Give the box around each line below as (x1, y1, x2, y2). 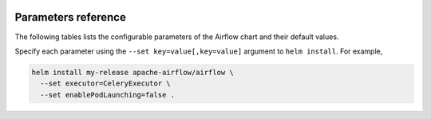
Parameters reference (14, 10, 127, 24)
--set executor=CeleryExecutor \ (40, 79, 171, 88)
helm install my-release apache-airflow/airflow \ (31, 68, 235, 77)
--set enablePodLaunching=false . (40, 90, 176, 99)
